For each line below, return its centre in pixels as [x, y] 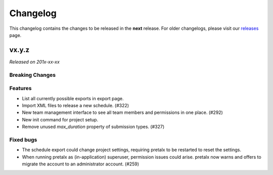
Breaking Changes [33, 75]
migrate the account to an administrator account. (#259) [80, 164]
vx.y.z [19, 50]
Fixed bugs [23, 140]
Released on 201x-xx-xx [35, 62]
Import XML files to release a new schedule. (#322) [75, 105]
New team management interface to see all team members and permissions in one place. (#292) [123, 113]
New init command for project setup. [60, 119]
